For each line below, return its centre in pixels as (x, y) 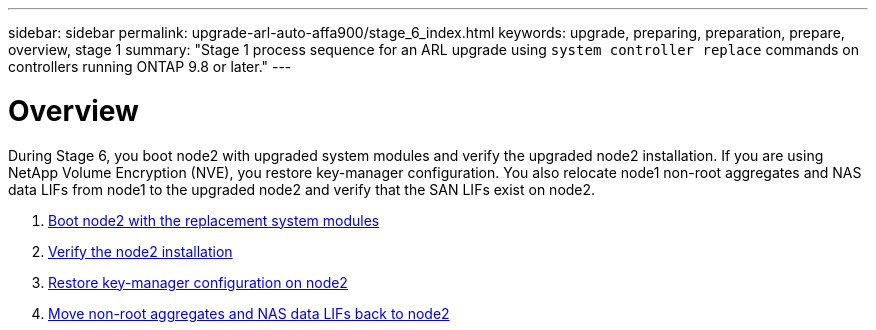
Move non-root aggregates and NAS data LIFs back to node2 (249, 313)
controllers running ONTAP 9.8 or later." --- (150, 66)
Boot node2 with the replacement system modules (214, 220)
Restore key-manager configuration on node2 (198, 282)
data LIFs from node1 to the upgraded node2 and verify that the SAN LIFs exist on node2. (302, 189)
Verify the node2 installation (140, 251)
